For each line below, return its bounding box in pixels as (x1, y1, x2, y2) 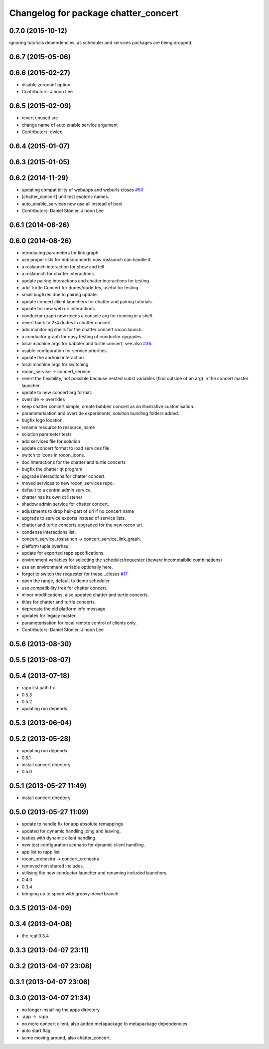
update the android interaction (21, 354, 84, 360)
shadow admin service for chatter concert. (21, 501, 110, 507)
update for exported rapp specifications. (21, 550, 105, 556)
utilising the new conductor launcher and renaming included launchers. (21, 869, 168, 875)
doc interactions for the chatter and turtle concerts (21, 459, 126, 465)
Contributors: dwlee (21, 129, 63, 135)
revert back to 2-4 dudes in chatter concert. (21, 320, 112, 325)
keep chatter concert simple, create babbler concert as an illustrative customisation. (21, 403, 195, 409)
